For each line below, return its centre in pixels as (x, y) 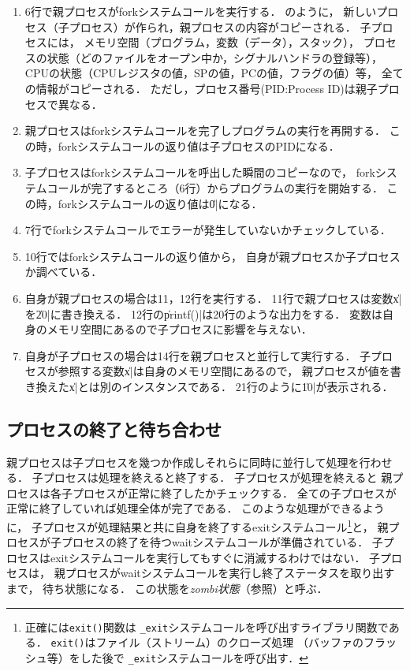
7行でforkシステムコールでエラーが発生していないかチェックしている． (208, 230)
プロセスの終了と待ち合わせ (114, 429)
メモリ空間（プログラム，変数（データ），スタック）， (222, 42)
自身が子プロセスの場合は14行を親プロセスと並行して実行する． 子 (198, 355)
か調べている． (63, 272)
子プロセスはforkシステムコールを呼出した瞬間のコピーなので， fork (200, 172)
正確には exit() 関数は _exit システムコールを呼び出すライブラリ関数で (207, 626)
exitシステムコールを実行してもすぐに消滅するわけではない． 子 (215, 557)
